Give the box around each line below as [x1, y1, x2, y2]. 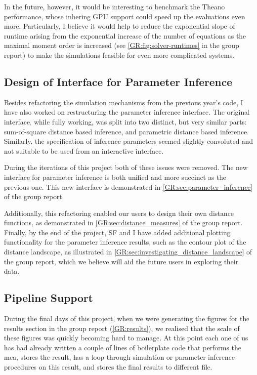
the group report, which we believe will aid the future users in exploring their [4, 256, 239, 266]
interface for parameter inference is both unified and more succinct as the [4, 171, 226, 182]
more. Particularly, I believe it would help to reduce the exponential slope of [4, 21, 235, 31]
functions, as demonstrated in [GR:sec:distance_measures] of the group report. [4, 217, 243, 228]
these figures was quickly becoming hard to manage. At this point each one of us [4, 333, 248, 343]
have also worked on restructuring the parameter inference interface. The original [4, 107, 250, 117]
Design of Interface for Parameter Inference [4, 74, 232, 89]
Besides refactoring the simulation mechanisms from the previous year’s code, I [4, 97, 243, 107]
